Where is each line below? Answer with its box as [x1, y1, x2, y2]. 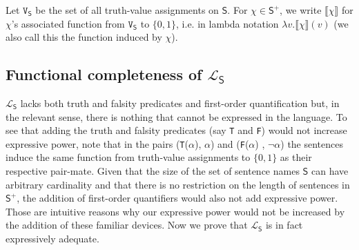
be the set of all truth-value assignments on [35, 3, 219, 17]
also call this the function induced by [6, 30, 162, 44]
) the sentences [280, 136, 344, 151]
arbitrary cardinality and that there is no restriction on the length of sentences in [6, 177, 350, 191]
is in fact [265, 218, 303, 232]
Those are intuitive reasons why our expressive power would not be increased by [6, 204, 345, 218]
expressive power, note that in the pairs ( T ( [6, 136, 188, 151]
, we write [280, 3, 322, 17]
